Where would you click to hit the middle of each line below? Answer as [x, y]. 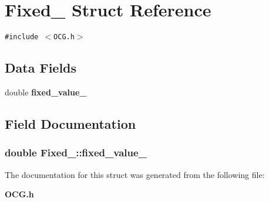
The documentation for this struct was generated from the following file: [135, 174]
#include [22, 37]
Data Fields [41, 68]
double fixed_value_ [46, 92]
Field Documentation [70, 123]
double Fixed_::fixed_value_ [76, 153]
